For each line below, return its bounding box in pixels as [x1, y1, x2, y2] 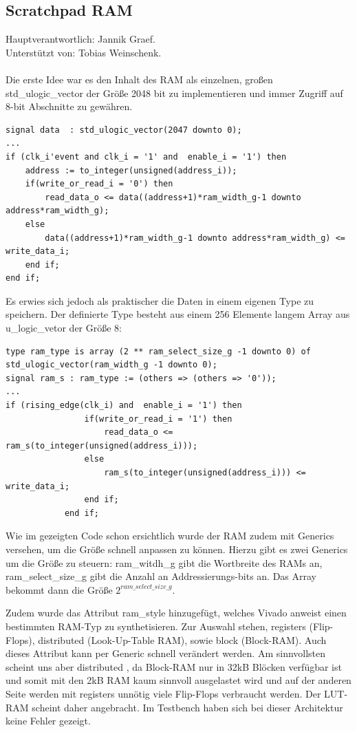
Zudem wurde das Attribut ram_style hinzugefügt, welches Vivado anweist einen [6, 605, 347, 620]
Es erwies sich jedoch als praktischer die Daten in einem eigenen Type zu [6, 293, 314, 308]
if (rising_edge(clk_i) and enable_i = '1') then [6, 400, 242, 411]
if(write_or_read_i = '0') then [25, 179, 173, 189]
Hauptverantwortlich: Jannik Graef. [6, 32, 155, 46]
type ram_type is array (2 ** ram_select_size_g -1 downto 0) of [6, 346, 311, 356]
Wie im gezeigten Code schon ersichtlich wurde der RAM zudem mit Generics [6, 528, 334, 543]
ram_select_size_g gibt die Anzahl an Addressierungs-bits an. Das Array [6, 569, 317, 583]
